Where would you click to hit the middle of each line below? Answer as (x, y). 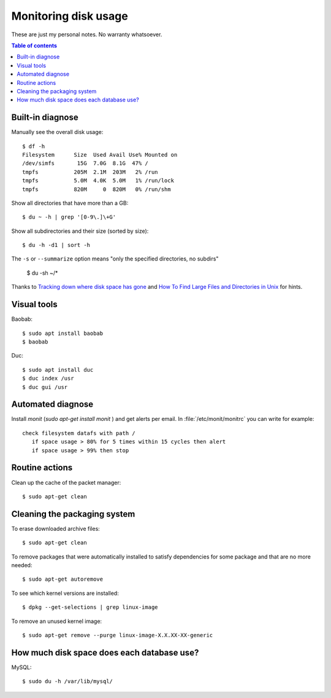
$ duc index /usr (48, 378)
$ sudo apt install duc (58, 370)
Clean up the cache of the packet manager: (66, 482)
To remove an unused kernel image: (57, 621)
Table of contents (34, 45)
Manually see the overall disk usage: (57, 132)
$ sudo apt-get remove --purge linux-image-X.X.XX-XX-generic (118, 635)
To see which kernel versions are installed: (65, 593)
